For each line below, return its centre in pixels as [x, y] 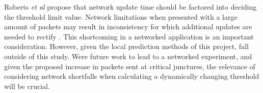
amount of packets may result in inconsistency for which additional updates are [128, 27]
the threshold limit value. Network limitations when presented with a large [121, 16]
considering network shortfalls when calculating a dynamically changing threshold [132, 76]
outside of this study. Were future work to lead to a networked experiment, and [128, 56]
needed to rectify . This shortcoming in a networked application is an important [129, 36]
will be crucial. [27, 86]
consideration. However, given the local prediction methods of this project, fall [126, 46]
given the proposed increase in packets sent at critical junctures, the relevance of [130, 66]
